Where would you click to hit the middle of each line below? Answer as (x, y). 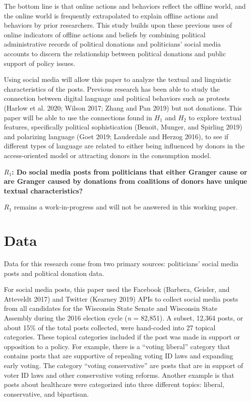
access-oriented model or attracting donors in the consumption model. (108, 155)
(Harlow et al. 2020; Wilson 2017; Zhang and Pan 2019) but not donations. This (123, 107)
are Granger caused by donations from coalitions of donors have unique (125, 181)
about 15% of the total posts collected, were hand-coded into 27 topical (110, 327)
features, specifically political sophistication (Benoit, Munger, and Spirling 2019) (123, 127)
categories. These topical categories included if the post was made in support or (122, 337)
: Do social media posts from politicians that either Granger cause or (130, 171)
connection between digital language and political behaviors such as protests (117, 98)
